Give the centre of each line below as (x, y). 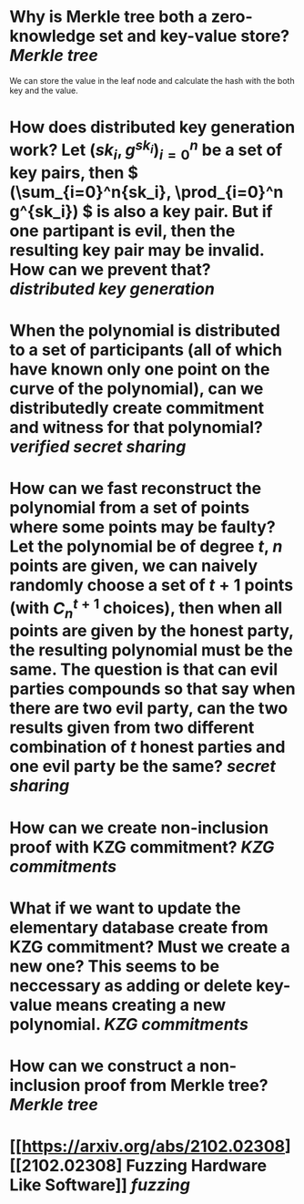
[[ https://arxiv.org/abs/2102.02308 (147, 1147)
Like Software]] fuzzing (100, 1185)
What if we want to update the (125, 908)
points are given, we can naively (134, 566)
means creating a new (141, 1005)
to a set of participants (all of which (146, 350)
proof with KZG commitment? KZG (142, 847)
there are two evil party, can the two (149, 709)
